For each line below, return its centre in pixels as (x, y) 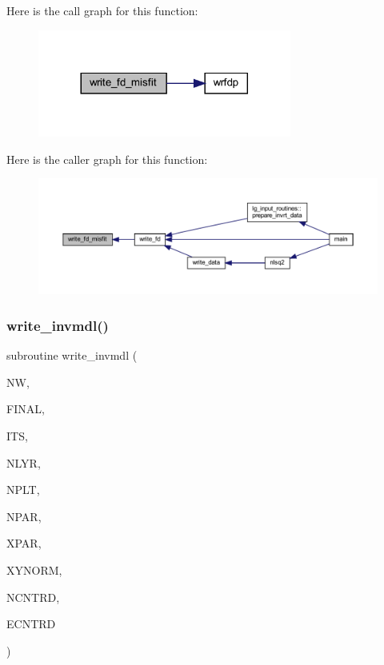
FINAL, (26, 409)
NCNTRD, (33, 597)
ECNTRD (31, 624)
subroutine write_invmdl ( (72, 355)
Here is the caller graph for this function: (107, 159)
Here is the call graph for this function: (102, 10)
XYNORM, (34, 569)
